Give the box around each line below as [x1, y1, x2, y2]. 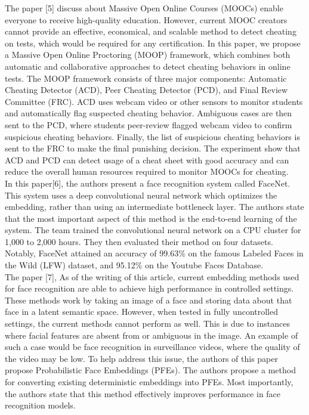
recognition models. [5, 399, 76, 411]
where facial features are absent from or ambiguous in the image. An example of [5, 329, 298, 341]
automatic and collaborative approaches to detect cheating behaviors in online [5, 60, 291, 72]
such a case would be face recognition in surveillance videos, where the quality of [5, 340, 300, 353]
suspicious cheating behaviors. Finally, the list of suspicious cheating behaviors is [5, 130, 300, 143]
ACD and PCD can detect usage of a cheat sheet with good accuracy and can [5, 153, 289, 166]
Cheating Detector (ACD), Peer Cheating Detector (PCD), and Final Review [5, 83, 288, 96]
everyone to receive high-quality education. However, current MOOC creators [5, 13, 288, 26]
